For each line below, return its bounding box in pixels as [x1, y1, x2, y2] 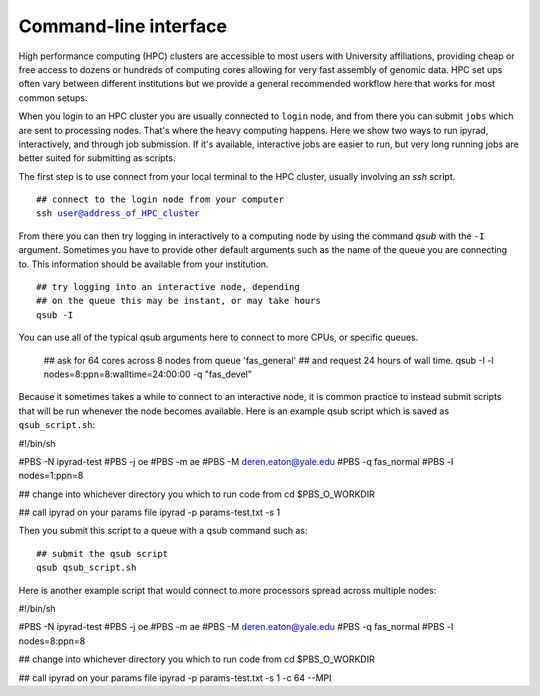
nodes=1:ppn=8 [18, 470, 84, 482]
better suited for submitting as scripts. [18, 152, 176, 164]
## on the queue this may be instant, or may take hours [36, 295, 322, 307]
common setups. [18, 91, 88, 104]
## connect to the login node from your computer [36, 194, 285, 205]
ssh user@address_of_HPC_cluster [36, 208, 200, 219]
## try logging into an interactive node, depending [36, 281, 300, 293]
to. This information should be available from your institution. [18, 258, 269, 270]
